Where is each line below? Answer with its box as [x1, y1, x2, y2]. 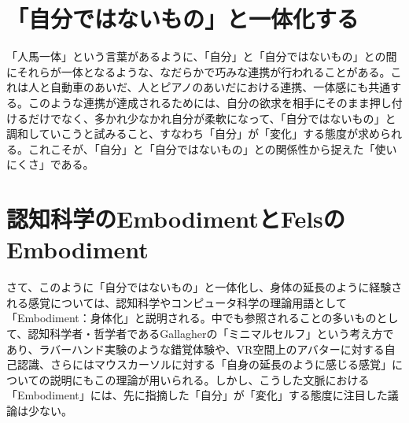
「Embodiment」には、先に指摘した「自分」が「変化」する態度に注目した [6, 387, 388, 403]
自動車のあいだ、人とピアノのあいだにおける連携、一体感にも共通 [50, 79, 391, 95]
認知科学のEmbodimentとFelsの [6, 202, 345, 235]
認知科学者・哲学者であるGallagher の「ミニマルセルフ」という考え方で [28, 325, 394, 341]
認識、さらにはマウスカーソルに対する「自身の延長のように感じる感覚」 [17, 356, 392, 373]
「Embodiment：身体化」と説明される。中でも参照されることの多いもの [6, 310, 377, 326]
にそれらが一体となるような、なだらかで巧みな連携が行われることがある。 [6, 63, 391, 80]
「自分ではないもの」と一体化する [6, 2, 359, 35]
